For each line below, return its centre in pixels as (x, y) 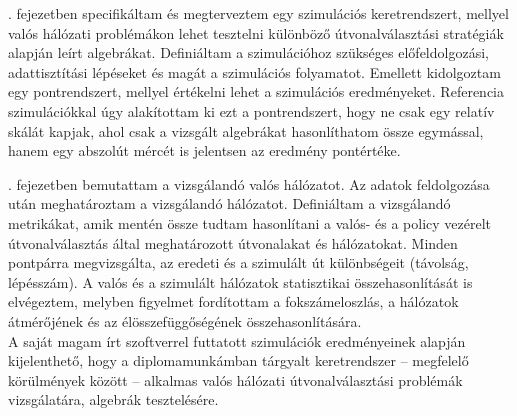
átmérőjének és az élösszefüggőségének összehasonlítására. (185, 320)
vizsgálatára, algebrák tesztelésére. (113, 399)
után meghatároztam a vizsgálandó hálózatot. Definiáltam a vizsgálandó (229, 203)
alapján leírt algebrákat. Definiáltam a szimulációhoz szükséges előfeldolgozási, (248, 52)
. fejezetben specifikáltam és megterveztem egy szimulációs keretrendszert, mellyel (258, 13)
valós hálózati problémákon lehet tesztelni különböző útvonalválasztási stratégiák (256, 32)
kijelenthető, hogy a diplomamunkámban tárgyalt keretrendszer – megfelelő (238, 360)
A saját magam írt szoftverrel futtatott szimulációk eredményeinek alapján (237, 340)
